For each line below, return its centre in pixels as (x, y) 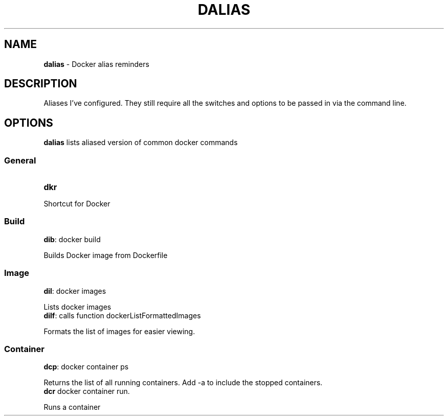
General (20, 160)
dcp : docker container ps (86, 367)
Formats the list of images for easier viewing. (119, 331)
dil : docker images (75, 291)
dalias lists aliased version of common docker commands (141, 143)
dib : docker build (72, 239)
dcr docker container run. (87, 391)
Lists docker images (77, 307)
